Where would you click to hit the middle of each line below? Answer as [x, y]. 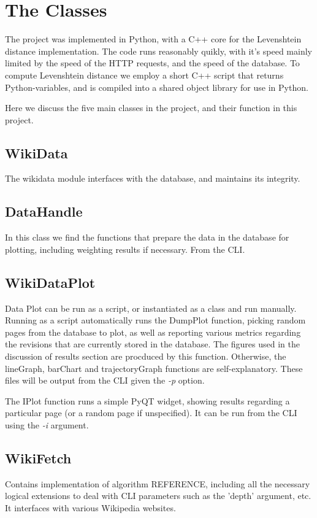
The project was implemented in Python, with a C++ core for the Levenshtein [153, 39]
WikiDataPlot [50, 282]
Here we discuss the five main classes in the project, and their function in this [151, 108]
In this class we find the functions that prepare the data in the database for [147, 237]
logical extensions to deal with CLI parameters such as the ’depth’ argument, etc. [158, 496]
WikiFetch [38, 458]
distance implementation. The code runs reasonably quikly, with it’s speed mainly [158, 51]
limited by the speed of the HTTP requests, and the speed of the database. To [152, 63]
